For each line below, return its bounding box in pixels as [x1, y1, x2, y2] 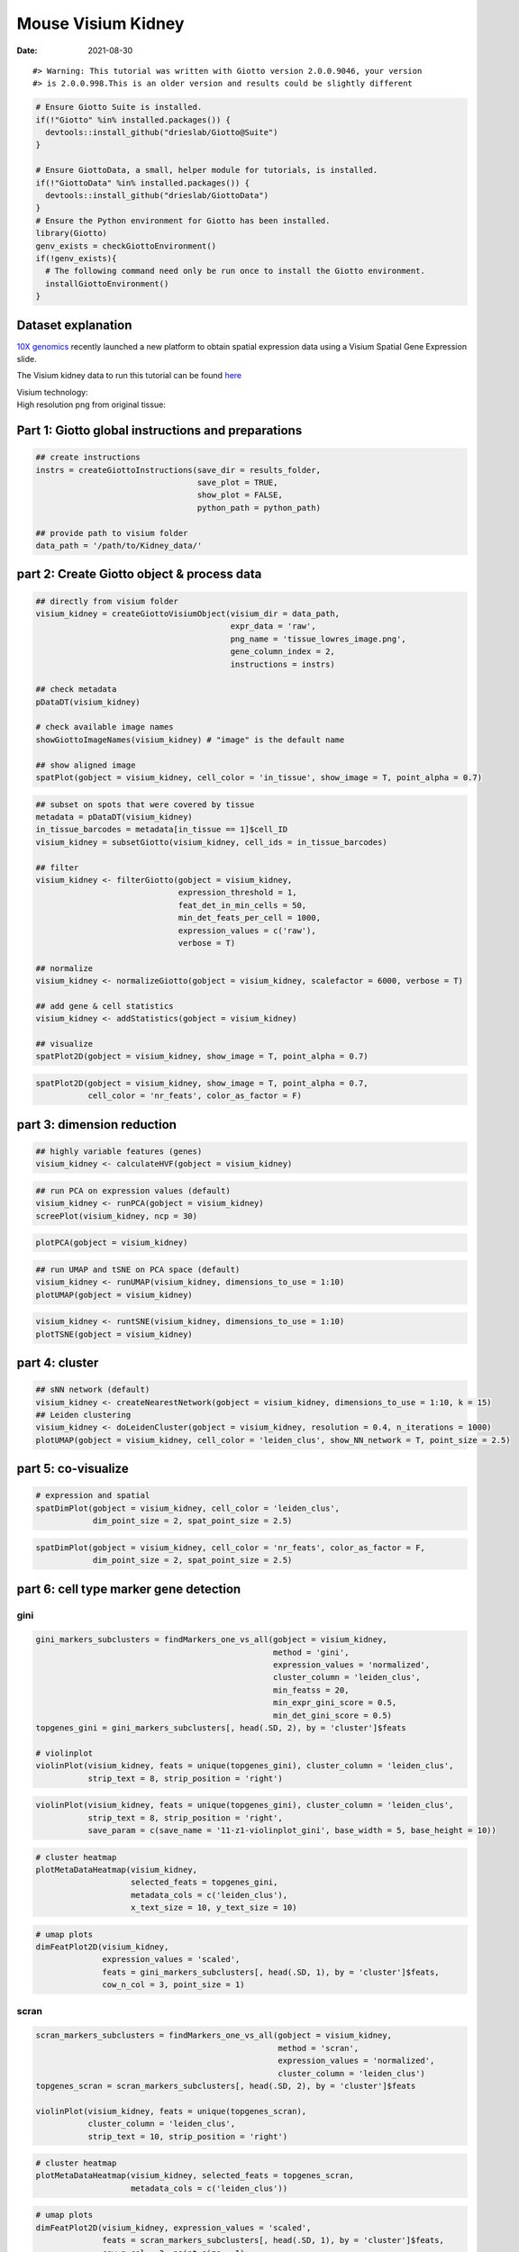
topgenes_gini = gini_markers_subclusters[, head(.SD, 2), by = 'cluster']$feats [35, 1723, 407, 1733]
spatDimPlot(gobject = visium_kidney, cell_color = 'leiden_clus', [35, 1503, 341, 1513]
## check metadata [35, 685, 117, 695]
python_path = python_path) [196, 503, 322, 513]
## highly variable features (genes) [35, 1146, 203, 1157]
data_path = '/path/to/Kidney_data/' [35, 540, 203, 550]
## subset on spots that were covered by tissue [35, 799, 255, 810]
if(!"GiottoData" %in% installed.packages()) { [35, 177, 250, 188]
